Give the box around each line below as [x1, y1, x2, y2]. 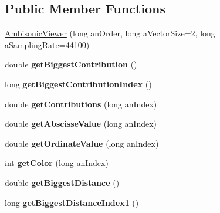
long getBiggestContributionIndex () [5, 77, 152, 90]
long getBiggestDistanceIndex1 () [5, 196, 139, 208]
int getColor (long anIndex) [5, 157, 109, 169]
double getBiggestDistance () [5, 176, 120, 188]
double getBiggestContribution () [5, 58, 137, 70]
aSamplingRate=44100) [5, 38, 90, 50]
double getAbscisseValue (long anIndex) [5, 117, 157, 130]
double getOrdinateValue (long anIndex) [5, 137, 159, 149]
